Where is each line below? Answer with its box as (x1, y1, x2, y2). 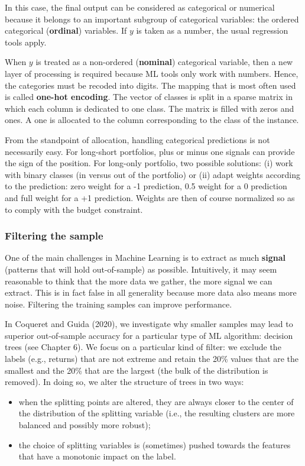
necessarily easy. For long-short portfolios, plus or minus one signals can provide (5, 145, 295, 157)
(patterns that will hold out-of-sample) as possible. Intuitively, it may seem (5, 263, 277, 275)
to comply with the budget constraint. (5, 203, 143, 215)
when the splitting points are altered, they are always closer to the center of (18, 395, 294, 407)
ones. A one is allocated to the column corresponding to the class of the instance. (5, 114, 299, 126)
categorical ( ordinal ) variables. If (5, 24, 127, 37)
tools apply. (5, 35, 47, 48)
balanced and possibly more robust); (18, 419, 151, 431)
